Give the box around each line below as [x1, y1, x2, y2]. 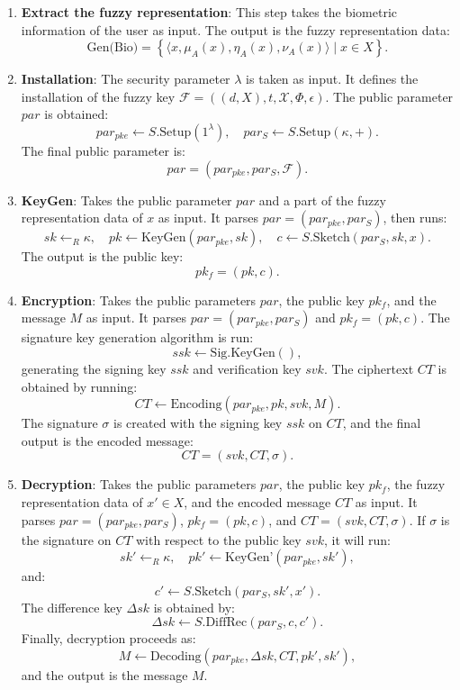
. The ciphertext [323, 359, 414, 377]
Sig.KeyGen [210, 346, 275, 359]
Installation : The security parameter [21, 69, 230, 88]
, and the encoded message [184, 492, 331, 511]
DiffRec [205, 616, 248, 630]
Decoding [150, 649, 202, 663]
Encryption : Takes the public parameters [21, 290, 257, 309]
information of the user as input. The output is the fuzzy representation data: [21, 20, 450, 39]
